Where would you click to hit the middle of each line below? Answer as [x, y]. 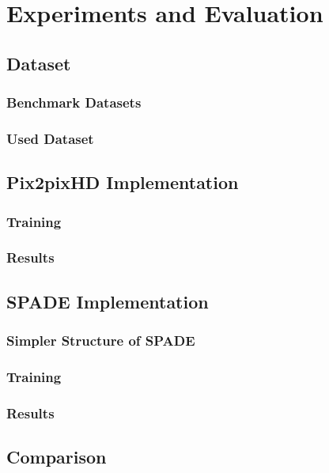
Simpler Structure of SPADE [101, 341]
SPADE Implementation [108, 301]
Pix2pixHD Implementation [123, 182]
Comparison [57, 457]
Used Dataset [50, 138]
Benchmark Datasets [74, 102]
